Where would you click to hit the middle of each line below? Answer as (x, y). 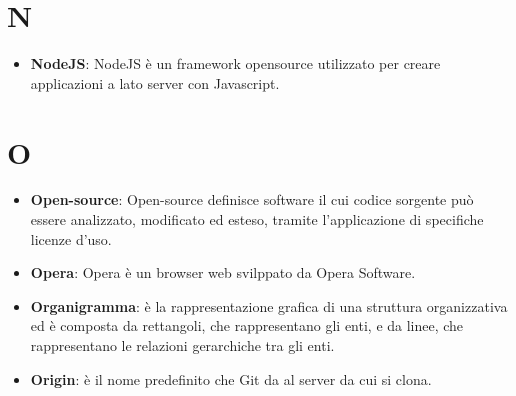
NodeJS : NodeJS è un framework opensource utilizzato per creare (235, 63)
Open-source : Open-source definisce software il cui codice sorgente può (252, 199)
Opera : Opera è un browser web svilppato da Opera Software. (223, 272)
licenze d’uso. (71, 238)
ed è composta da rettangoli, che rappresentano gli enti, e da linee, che (247, 325)
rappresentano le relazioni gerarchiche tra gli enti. (182, 345)
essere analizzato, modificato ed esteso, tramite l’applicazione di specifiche (257, 219)
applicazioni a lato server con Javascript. (155, 82)
